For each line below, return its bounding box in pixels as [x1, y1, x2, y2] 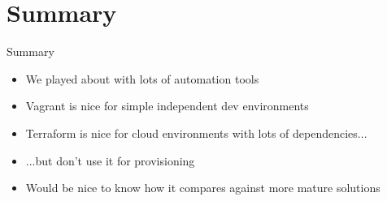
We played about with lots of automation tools [25, 70, 259, 87]
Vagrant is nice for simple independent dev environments [25, 97, 309, 114]
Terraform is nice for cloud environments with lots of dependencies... [25, 124, 367, 141]
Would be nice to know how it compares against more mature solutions [25, 179, 380, 196]
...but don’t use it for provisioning [25, 152, 195, 169]
